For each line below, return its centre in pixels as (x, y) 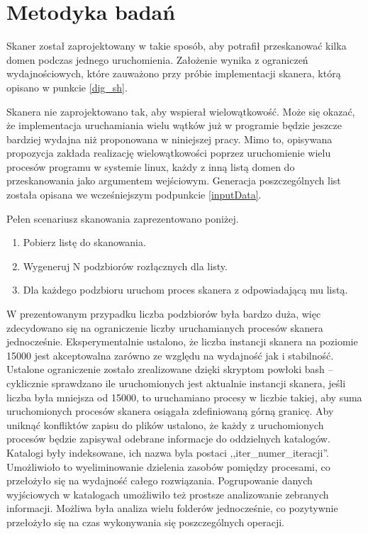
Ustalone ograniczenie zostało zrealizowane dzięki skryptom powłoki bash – (170, 369)
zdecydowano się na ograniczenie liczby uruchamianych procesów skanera (165, 327)
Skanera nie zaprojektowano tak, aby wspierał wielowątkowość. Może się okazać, (181, 111)
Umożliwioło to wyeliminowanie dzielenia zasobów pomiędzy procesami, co (168, 466)
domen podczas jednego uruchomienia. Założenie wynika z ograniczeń (157, 59)
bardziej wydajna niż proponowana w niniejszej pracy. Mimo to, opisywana (169, 139)
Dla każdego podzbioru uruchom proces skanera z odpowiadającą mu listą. (185, 290)
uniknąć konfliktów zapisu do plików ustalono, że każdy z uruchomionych (165, 424)
